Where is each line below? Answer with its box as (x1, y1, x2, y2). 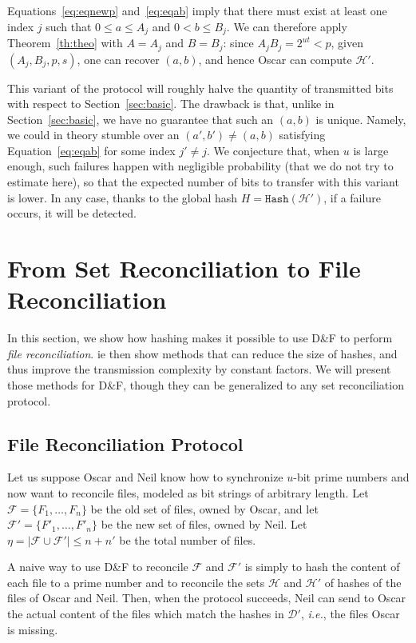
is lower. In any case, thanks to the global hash (7, 189, 238, 206)
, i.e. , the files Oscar (300, 605, 400, 622)
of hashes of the (324, 573, 402, 590)
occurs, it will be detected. (7, 205, 137, 222)
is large (353, 142, 389, 158)
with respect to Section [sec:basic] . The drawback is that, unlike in (7, 95, 335, 112)
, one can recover (77, 50, 160, 67)
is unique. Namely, (315, 110, 406, 127)
